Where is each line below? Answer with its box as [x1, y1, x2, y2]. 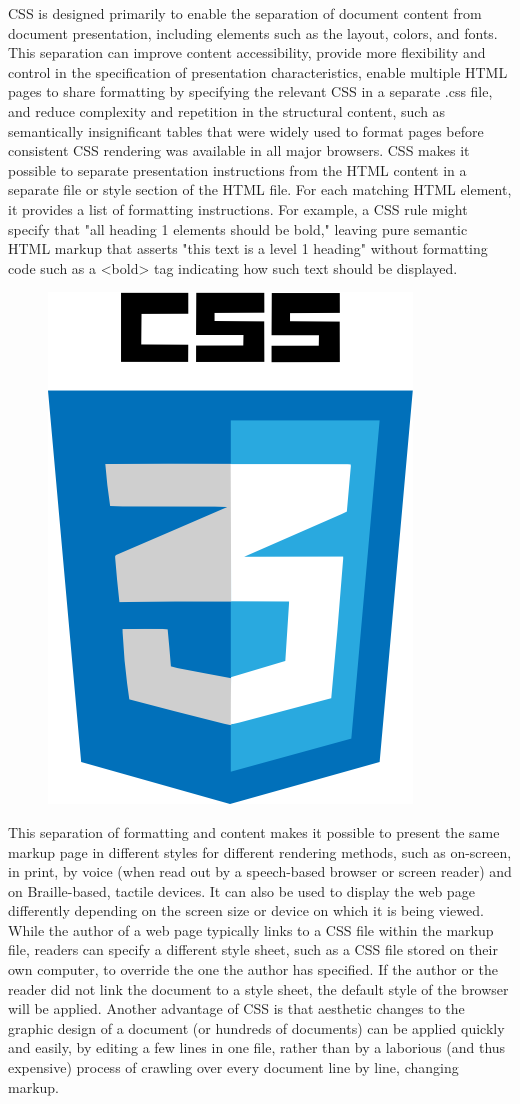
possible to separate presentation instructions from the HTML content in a [8, 159, 467, 180]
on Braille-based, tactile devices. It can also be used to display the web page [8, 880, 475, 901]
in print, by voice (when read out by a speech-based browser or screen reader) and [8, 861, 512, 882]
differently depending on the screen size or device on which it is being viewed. [8, 900, 484, 921]
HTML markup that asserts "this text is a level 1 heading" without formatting [8, 238, 488, 259]
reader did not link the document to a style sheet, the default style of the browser [8, 978, 509, 999]
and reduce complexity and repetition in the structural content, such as [8, 100, 446, 121]
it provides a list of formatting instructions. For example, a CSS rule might [8, 198, 468, 219]
